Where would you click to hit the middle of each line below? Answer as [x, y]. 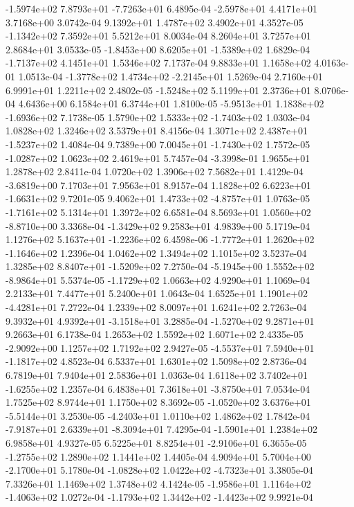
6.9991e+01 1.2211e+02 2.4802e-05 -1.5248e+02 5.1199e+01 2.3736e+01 [158, 90]
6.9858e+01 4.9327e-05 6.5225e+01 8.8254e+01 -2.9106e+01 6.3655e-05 [156, 443]
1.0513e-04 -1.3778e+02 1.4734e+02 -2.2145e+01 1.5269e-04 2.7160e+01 [170, 76]
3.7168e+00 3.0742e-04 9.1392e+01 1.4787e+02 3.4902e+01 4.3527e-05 [155, 22]
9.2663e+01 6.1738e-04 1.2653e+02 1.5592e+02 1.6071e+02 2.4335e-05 [155, 334]
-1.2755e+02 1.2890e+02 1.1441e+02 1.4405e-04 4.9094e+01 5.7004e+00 [158, 456]
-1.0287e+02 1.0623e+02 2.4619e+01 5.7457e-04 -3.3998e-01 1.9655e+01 [158, 158]
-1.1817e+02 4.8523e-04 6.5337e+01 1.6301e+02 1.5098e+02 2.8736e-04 [156, 361]
